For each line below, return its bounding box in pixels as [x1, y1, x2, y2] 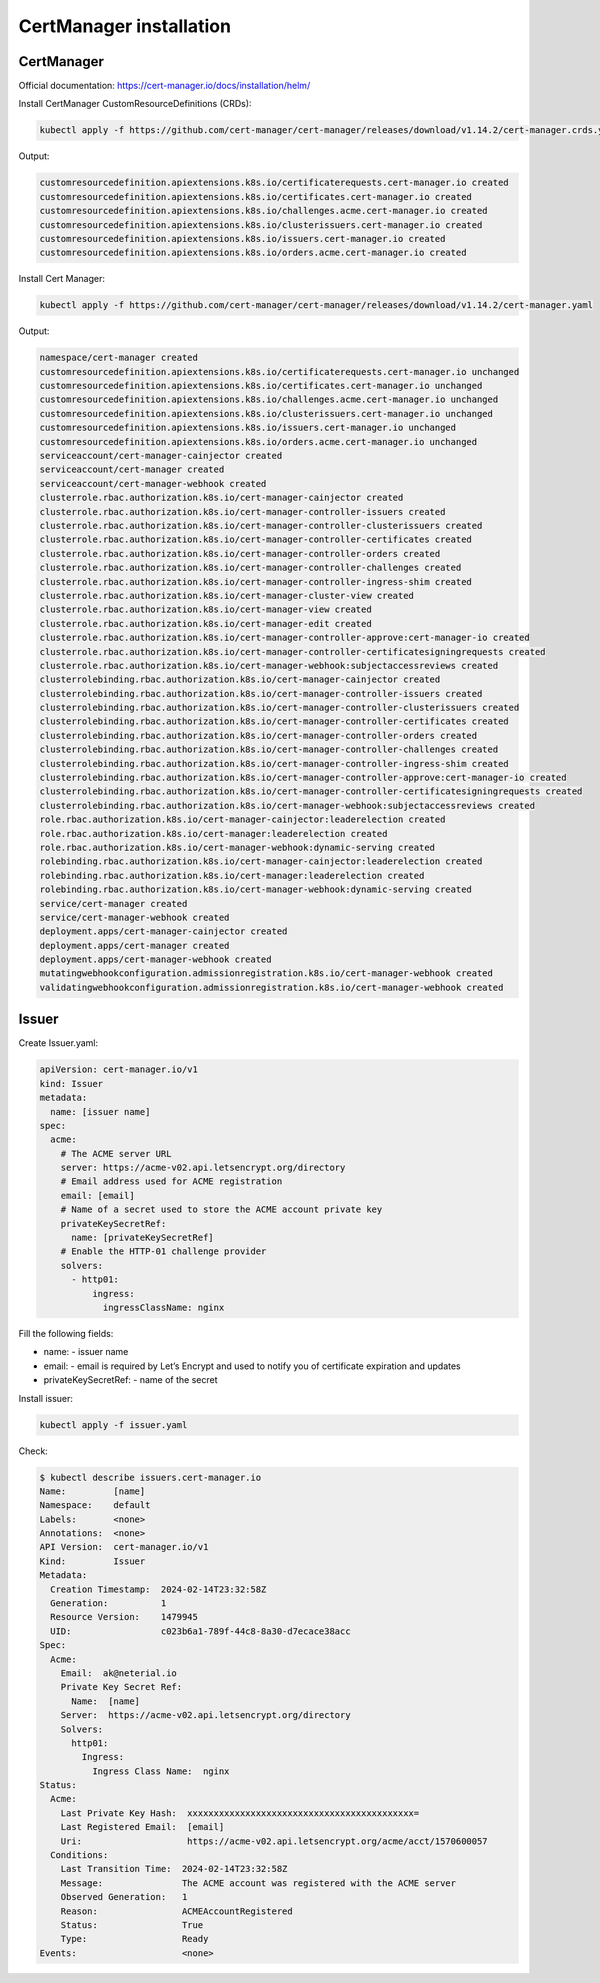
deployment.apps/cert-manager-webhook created [39, 954, 272, 965]
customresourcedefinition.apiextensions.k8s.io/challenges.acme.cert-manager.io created [39, 205, 489, 217]
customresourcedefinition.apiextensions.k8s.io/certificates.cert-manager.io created [39, 191, 472, 202]
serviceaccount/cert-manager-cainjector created [39, 450, 283, 462]
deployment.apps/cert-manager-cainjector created [39, 926, 288, 937]
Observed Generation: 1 [60, 1891, 188, 1903]
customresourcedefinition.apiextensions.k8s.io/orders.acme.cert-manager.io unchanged [39, 436, 478, 447]
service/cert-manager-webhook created [39, 911, 230, 923]
